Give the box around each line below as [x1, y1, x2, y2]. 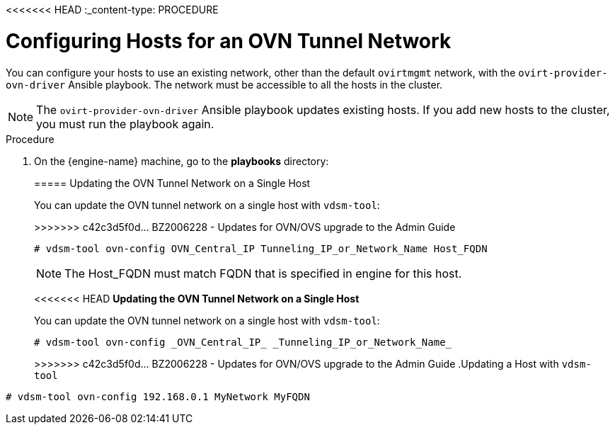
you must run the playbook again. [36, 116, 214, 131]
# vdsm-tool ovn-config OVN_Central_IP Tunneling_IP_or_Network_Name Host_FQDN [34, 242, 488, 254]
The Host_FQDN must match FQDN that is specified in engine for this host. [64, 266, 462, 281]
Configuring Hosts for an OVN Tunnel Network [6, 28, 452, 53]
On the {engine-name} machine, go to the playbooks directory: [34, 154, 329, 167]
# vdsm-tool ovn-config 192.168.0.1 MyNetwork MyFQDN [6, 390, 310, 402]
